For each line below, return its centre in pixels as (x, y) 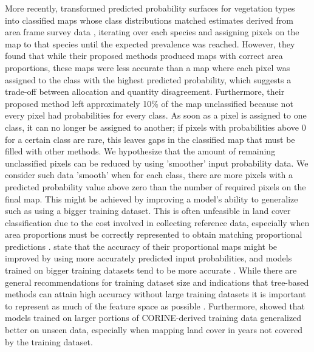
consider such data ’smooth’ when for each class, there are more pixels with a (149, 175)
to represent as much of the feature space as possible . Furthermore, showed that (155, 305)
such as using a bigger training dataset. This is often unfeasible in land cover (148, 211)
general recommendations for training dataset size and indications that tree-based (157, 282)
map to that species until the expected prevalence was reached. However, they (150, 43)
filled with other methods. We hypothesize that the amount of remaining (140, 151)
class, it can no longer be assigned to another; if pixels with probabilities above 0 (155, 127)
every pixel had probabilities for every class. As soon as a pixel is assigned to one (156, 115)
